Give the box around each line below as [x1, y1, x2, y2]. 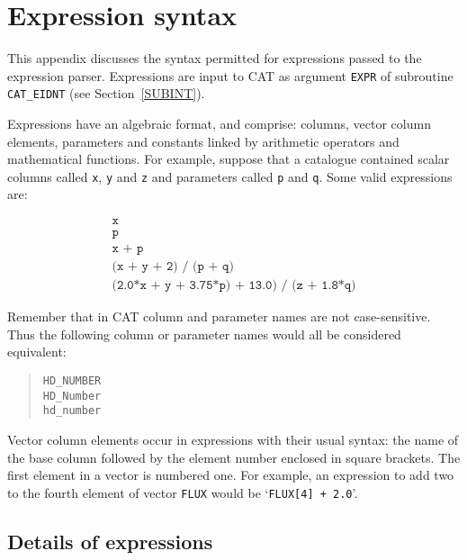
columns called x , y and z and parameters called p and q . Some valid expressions [7, 167, 453, 185]
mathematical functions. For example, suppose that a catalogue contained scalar [7, 149, 450, 168]
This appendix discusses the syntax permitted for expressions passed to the [7, 49, 422, 68]
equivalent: [7, 342, 67, 361]
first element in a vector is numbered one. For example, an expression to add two [7, 465, 454, 484]
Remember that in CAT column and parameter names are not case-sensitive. [7, 307, 431, 326]
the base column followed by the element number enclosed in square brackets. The [7, 447, 461, 466]
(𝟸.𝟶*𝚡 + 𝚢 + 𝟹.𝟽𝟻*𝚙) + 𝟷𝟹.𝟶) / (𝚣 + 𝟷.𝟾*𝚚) [112, 279, 356, 293]
